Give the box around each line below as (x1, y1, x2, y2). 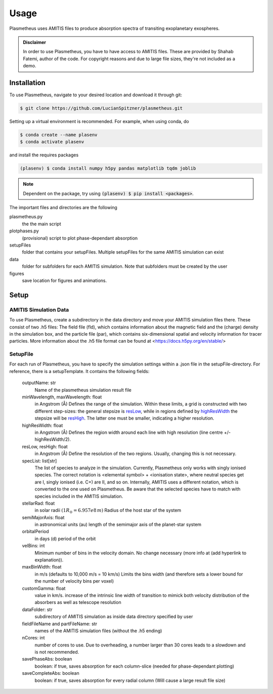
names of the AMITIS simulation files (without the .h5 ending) (34, 628, 162, 634)
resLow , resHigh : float (22, 443, 68, 450)
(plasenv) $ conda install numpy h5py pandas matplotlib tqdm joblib (20, 166, 196, 172)
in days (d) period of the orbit (34, 536, 96, 542)
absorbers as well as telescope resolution (34, 599, 121, 605)
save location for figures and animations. (22, 277, 107, 283)
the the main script (22, 221, 61, 227)
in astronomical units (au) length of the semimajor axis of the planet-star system (34, 521, 202, 527)
